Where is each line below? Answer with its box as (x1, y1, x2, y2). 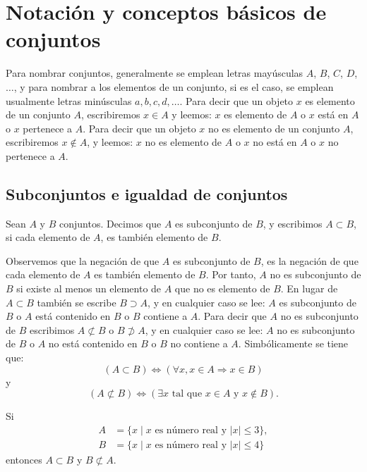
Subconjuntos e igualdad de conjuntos (6, 182, 288, 204)
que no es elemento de (174, 281, 270, 296)
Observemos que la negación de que (6, 253, 160, 268)
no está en (253, 135, 297, 149)
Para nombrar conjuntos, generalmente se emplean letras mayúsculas (6, 66, 303, 80)
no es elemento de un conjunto (208, 120, 340, 135)
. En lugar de (280, 281, 338, 296)
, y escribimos (263, 216, 323, 230)
